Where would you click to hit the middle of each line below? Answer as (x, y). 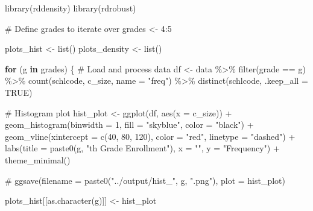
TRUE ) (19, 92)
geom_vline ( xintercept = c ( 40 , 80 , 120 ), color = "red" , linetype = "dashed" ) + (150, 136)
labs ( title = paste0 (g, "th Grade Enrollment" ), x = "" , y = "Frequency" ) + (142, 148)
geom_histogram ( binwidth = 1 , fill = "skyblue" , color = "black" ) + (129, 124)
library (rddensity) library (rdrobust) (71, 8)
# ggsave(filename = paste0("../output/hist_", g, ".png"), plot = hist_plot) (145, 180)
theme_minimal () (38, 159)
